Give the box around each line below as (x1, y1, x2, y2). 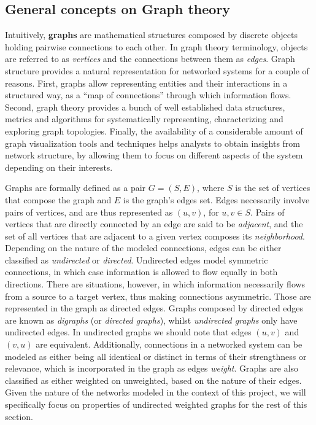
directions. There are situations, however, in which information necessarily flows (5, 278, 306, 290)
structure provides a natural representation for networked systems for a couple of (5, 64, 309, 77)
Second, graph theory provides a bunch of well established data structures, (5, 100, 285, 113)
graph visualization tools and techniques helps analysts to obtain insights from (5, 136, 301, 149)
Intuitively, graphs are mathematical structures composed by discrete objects (5, 28, 298, 41)
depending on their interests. (5, 160, 113, 173)
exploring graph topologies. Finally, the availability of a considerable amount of (5, 124, 303, 137)
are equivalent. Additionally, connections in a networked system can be (36, 338, 303, 351)
